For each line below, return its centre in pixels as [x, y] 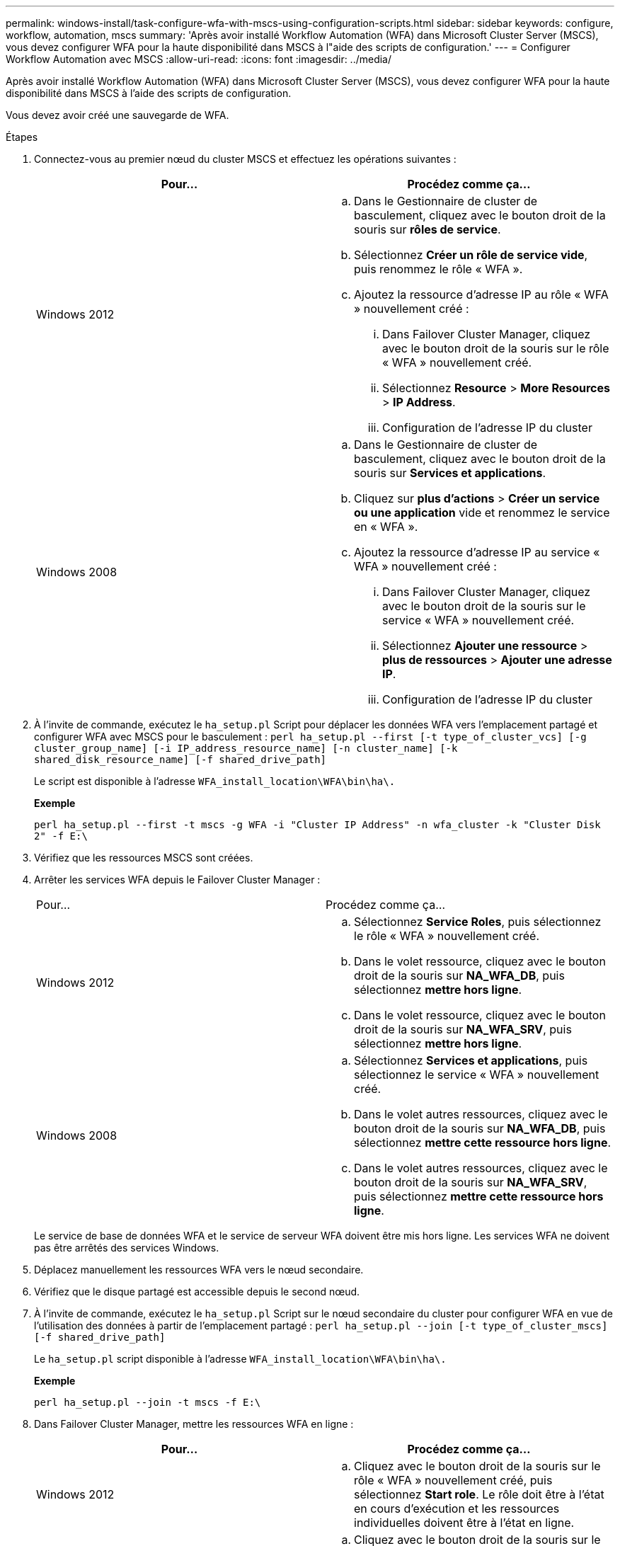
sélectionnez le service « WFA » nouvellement [477, 1075]
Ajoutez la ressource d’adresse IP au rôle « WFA [481, 294]
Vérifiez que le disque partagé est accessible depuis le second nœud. [197, 1292]
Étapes [22, 137]
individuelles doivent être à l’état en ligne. [464, 1523]
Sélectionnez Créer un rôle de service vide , [471, 255]
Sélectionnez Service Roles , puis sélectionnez [478, 922]
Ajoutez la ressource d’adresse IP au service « [477, 552]
